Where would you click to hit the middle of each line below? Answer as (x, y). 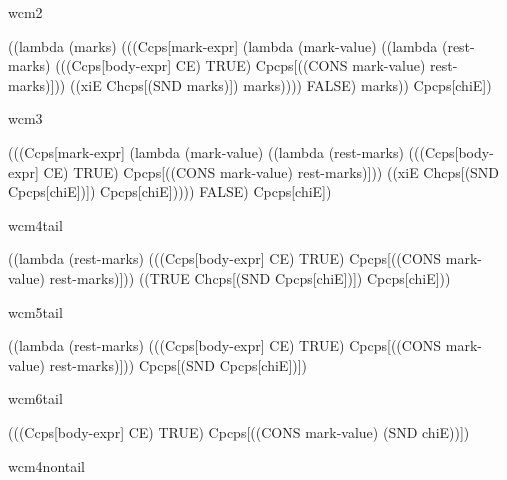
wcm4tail (35, 224)
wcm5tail (35, 311)
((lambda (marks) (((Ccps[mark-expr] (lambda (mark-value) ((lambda (223, 45)
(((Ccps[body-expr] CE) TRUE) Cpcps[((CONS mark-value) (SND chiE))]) (239, 431)
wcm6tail (35, 398)
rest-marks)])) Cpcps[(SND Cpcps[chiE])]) (178, 364)
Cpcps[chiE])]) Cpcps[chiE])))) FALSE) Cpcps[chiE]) (170, 191)
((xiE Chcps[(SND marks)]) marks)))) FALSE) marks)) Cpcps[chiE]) (280, 84)
